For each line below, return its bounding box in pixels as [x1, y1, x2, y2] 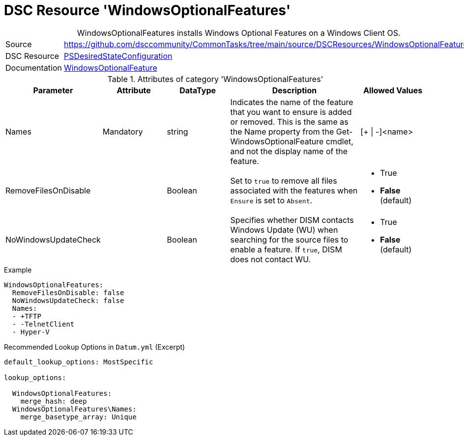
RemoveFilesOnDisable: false [12, 288, 124, 297]
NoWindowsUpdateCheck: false [12, 296, 124, 304]
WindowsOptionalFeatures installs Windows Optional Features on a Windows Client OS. [77, 27, 401, 38]
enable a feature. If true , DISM [230, 244, 342, 254]
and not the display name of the [230, 146, 348, 156]
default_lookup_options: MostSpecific [4, 357, 153, 366]
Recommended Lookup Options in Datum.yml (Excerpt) [4, 342, 185, 351]
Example [4, 265, 32, 274]
